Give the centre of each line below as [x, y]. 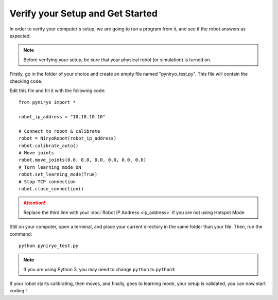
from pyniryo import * [47, 102]
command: [21, 234]
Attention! [34, 203]
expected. [20, 36]
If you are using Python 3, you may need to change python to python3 [99, 269]
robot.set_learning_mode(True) [58, 174]
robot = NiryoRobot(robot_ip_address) [68, 138]
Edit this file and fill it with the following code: [57, 91]
